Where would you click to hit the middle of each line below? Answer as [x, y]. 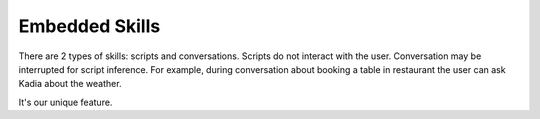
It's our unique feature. [65, 102]
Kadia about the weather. [70, 84]
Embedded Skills [89, 26]
